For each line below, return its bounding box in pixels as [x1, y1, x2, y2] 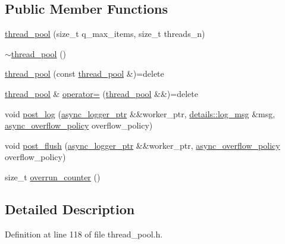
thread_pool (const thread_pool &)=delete [5, 67, 164, 80]
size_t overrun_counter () [5, 170, 101, 183]
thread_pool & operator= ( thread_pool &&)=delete [5, 87, 198, 99]
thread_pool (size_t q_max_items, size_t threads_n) [5, 27, 205, 40]
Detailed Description [5, 199, 135, 218]
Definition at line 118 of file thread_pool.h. [5, 227, 163, 240]
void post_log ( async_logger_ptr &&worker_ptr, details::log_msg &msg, [5, 107, 275, 120]
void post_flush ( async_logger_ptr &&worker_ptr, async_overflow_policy [5, 139, 280, 151]
